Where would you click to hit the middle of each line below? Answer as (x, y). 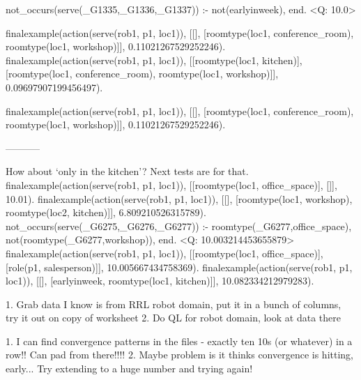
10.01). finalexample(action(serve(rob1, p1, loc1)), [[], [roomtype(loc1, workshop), (179, 198)
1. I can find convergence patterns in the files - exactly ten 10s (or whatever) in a (179, 341)
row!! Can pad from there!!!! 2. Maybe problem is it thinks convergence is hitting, (179, 355)
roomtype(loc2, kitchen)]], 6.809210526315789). (106, 212)
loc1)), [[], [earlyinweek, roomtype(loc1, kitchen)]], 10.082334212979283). (160, 281)
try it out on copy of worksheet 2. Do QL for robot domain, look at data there (173, 318)
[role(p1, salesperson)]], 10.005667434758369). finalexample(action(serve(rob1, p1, (179, 267)
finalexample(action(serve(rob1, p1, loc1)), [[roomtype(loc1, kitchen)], (154, 60)
